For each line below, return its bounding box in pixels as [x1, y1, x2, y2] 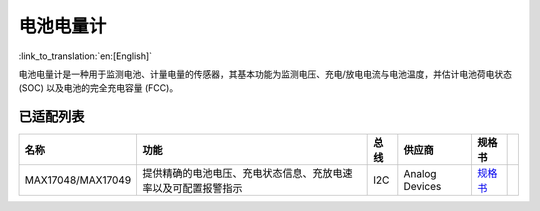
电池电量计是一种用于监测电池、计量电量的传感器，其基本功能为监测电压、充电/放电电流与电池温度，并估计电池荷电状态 [18, 68, 513, 80]
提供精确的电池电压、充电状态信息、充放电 [142, 166, 344, 180]
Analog [403, 167, 437, 181]
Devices [403, 180, 442, 194]
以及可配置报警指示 [152, 181, 244, 195]
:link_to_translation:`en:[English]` [18, 50, 153, 62]
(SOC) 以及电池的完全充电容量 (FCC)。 [18, 82, 179, 94]
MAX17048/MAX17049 [24, 173, 132, 187]
